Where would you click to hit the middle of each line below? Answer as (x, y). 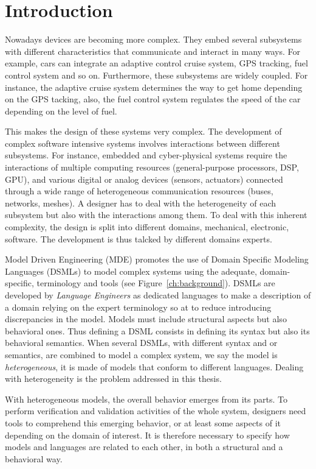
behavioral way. (34, 458)
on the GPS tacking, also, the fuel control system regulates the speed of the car (153, 99)
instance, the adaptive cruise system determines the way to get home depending (154, 87)
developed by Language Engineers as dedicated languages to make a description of (158, 295)
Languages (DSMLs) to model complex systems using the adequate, (131, 271)
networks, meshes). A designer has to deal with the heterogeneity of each (141, 203)
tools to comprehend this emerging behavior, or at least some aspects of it (143, 422)
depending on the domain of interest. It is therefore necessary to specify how (147, 435)
